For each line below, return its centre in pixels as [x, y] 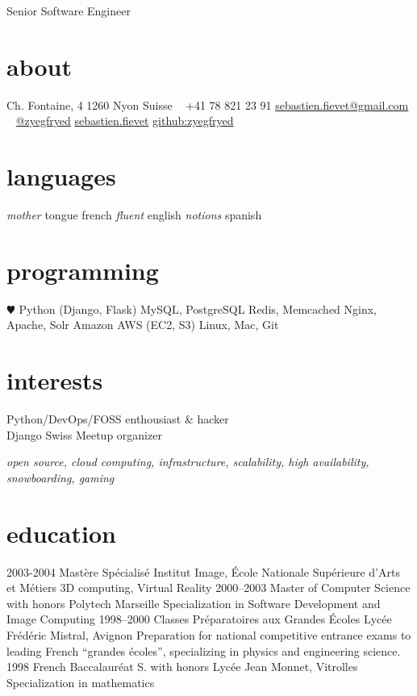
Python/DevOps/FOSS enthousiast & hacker [118, 419]
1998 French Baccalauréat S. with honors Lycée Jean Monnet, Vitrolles [182, 667]
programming [83, 270]
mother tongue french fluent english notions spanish [134, 215]
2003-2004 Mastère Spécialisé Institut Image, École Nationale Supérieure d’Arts [203, 571]
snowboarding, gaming [60, 477]
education [61, 533]
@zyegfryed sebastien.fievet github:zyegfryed [125, 121]
